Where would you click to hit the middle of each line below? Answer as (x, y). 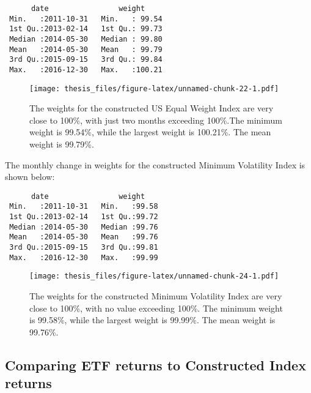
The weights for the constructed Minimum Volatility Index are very (156, 296)
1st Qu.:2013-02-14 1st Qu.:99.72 (84, 217)
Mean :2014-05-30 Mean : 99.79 (86, 49)
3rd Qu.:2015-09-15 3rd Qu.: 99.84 (86, 60)
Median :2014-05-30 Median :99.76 (84, 227)
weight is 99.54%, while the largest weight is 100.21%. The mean (150, 132)
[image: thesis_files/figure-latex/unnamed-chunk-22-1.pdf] (154, 88)
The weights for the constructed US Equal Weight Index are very (152, 108)
